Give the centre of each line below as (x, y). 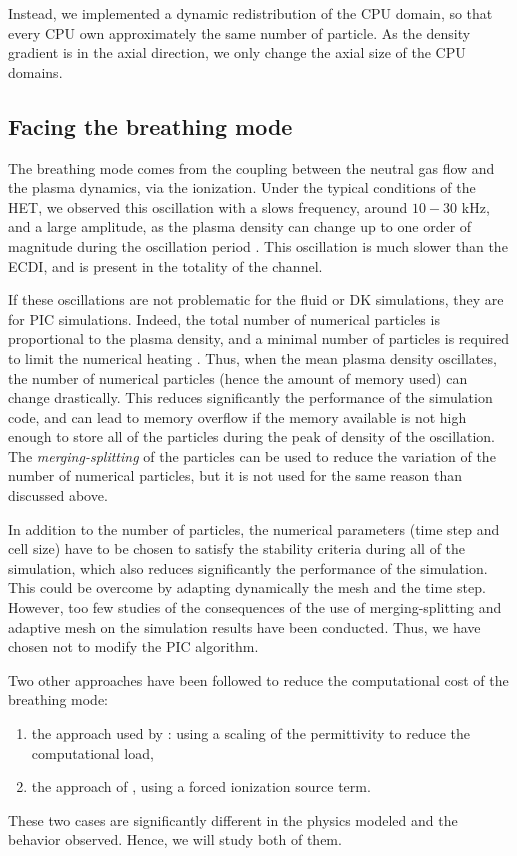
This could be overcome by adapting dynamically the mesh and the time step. (247, 587)
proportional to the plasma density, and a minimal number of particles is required (259, 338)
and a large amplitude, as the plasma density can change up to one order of (240, 226)
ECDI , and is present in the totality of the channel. (165, 265)
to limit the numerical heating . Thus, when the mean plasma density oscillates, (252, 357)
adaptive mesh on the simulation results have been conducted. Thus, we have (244, 626)
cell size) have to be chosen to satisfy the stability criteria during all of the (237, 548)
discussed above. (58, 495)
